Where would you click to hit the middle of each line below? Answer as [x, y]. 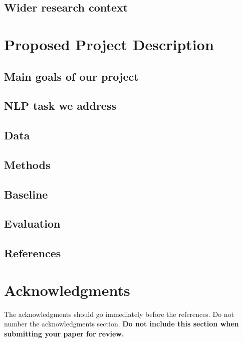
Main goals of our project [71, 76]
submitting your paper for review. [64, 333]
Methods [27, 164]
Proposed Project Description [109, 44]
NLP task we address [60, 106]
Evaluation [32, 223]
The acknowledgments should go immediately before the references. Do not [119, 314]
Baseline [26, 194]
